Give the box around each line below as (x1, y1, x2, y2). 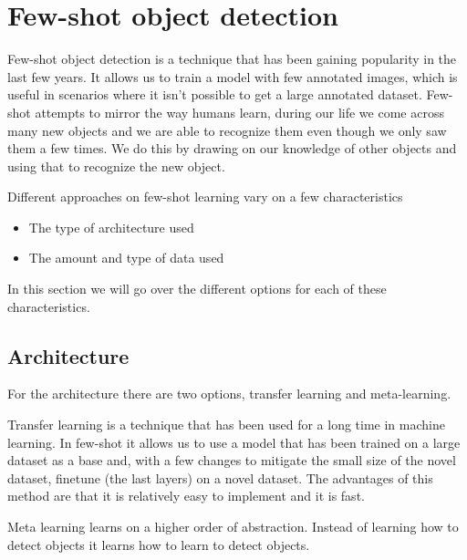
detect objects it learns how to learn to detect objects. (7, 534, 310, 554)
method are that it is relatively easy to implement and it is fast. (7, 486, 365, 505)
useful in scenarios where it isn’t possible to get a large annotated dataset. (7, 85, 422, 104)
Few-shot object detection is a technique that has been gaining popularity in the (7, 49, 457, 68)
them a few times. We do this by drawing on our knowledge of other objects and (7, 139, 457, 158)
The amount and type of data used (28, 248, 224, 267)
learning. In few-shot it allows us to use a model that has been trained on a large (7, 432, 461, 451)
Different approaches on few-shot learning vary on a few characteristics (7, 187, 403, 206)
